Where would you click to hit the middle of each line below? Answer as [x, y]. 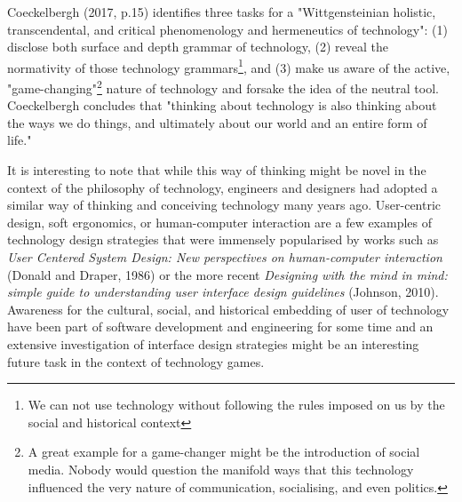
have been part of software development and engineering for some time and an [220, 327]
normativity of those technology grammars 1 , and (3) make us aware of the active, [229, 66]
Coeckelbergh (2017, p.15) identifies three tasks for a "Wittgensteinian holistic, [222, 12]
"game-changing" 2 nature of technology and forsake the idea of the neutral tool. [223, 87]
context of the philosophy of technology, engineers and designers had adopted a [223, 187]
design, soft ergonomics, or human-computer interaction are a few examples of [220, 222]
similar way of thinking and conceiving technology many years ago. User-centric [224, 205]
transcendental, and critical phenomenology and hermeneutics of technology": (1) [227, 29]
